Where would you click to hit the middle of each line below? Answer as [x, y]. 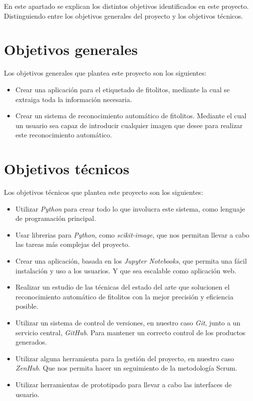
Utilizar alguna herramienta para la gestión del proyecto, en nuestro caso [125, 358]
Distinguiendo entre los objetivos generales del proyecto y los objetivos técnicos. [124, 15]
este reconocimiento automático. [64, 135]
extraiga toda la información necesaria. [74, 99]
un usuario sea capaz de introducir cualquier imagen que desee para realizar [129, 125]
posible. [27, 306]
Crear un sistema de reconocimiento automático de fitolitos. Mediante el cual [131, 116]
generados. [31, 342]
